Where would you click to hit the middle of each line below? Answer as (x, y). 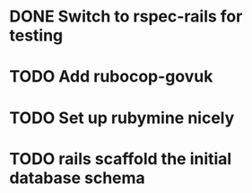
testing (36, 35)
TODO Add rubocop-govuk (111, 77)
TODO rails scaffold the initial (121, 158)
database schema (77, 178)
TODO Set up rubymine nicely (122, 118)
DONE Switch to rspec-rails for (126, 17)
